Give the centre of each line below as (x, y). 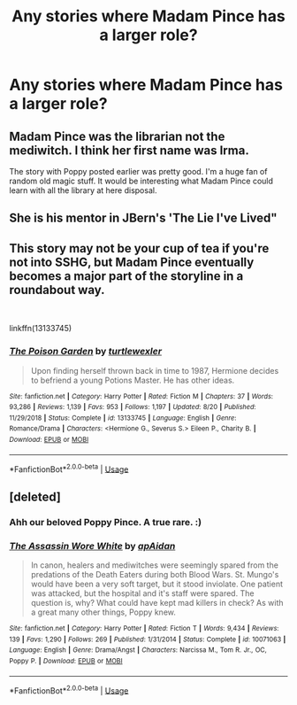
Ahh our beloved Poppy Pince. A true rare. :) (105, 522)
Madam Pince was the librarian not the (117, 136)
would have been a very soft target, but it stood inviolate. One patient (156, 584)
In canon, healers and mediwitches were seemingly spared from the (154, 565)
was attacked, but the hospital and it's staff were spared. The (142, 593)
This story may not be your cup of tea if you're (139, 248)
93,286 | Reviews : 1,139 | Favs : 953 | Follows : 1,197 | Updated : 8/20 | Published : (133, 407)
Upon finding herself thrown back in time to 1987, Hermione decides (155, 370)
